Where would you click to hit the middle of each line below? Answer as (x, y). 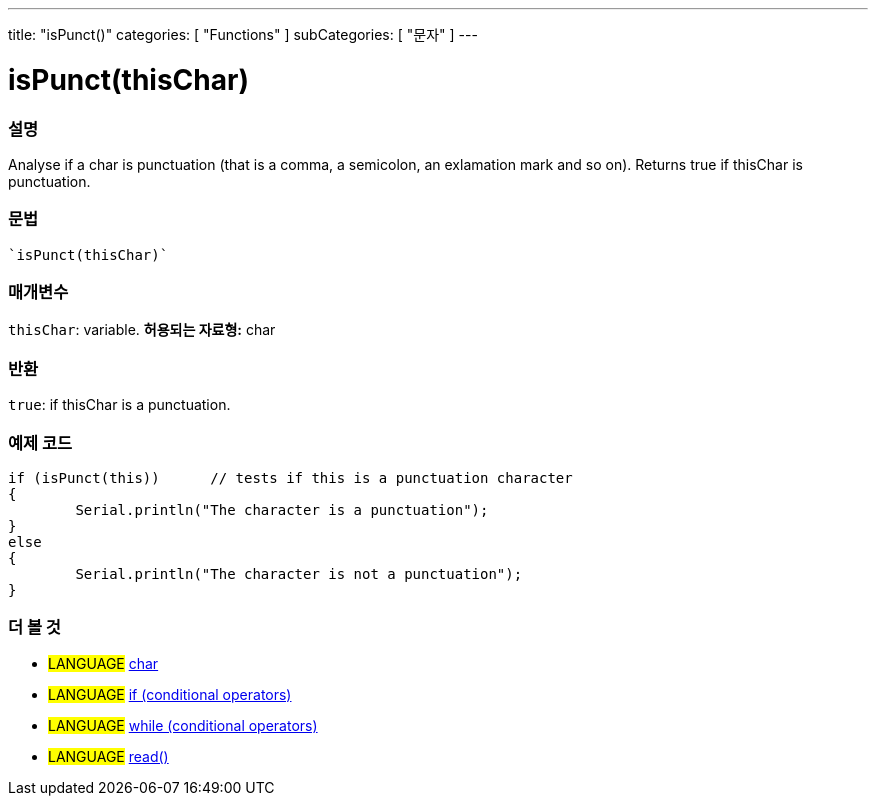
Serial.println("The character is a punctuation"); (282, 509)
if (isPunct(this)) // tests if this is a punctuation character (290, 477)
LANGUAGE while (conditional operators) (183, 725)
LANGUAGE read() (108, 756)
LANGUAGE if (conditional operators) (170, 694)
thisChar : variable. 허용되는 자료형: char (142, 330)
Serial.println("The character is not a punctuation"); (299, 573)
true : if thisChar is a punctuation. (119, 405)
